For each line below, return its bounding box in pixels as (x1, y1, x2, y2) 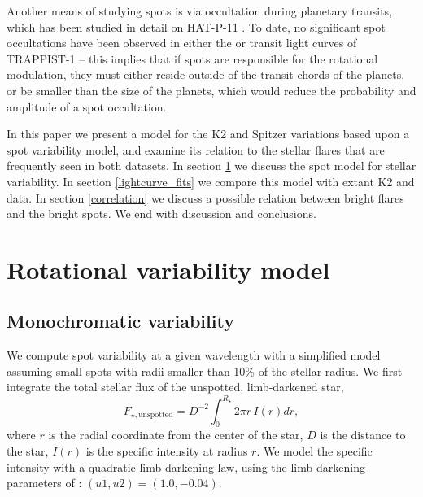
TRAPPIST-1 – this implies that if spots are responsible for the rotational (7, 50, 378, 67)
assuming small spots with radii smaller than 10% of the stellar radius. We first (7, 362, 403, 379)
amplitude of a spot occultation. (7, 98, 167, 115)
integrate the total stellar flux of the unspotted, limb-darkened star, (7, 378, 344, 395)
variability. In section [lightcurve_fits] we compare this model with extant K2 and (7, 172, 415, 190)
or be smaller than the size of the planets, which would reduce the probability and (7, 81, 416, 98)
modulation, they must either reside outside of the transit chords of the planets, (7, 66, 405, 83)
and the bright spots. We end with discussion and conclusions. (7, 205, 316, 222)
